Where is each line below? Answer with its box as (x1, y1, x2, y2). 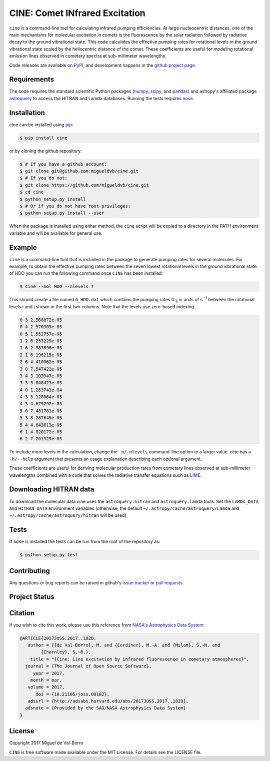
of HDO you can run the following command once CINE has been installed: (9, 270, 163, 276)
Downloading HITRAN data (9, 485, 94, 494)
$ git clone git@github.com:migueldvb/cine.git (19, 168, 138, 174)
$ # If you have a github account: (19, 161, 107, 167)
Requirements (9, 75, 54, 84)
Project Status (9, 593, 55, 601)
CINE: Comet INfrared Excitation (9, 8, 146, 19)
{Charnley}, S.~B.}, (40, 649, 91, 655)
